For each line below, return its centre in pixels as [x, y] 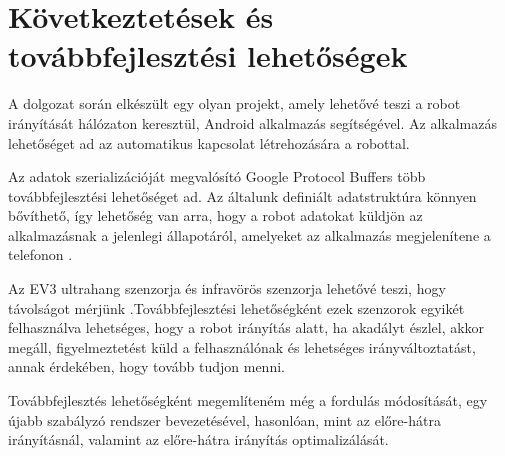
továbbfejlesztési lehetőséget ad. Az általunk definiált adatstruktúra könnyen [242, 195]
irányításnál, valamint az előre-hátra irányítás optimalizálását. [198, 439]
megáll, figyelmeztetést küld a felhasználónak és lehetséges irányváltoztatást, [242, 346]
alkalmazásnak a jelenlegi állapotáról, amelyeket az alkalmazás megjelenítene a [249, 234]
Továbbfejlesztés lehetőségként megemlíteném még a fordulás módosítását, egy [248, 400]
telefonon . [40, 254]
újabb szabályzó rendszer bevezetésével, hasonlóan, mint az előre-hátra [224, 419]
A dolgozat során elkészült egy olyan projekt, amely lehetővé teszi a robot [234, 103]
